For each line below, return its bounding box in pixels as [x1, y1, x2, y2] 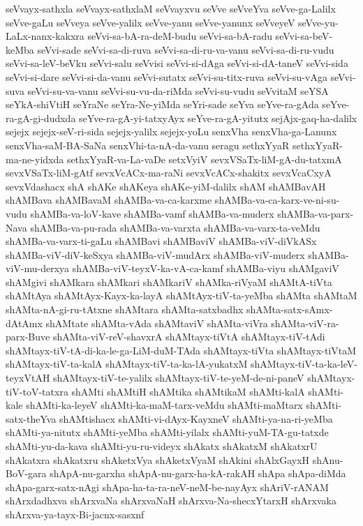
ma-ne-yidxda [6, 151, 64, 166]
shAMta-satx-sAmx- [246, 302, 333, 317]
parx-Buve [6, 329, 50, 344]
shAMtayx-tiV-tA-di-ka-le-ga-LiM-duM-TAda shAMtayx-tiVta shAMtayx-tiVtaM [6, 343, 357, 357]
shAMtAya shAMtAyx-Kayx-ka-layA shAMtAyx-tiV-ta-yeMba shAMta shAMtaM [6, 288, 357, 303]
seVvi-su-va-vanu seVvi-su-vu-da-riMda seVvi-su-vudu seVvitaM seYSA [27, 83, 329, 98]
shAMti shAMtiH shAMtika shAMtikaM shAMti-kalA [71, 384, 305, 398]
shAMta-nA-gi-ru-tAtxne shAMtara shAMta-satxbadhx [6, 302, 244, 317]
